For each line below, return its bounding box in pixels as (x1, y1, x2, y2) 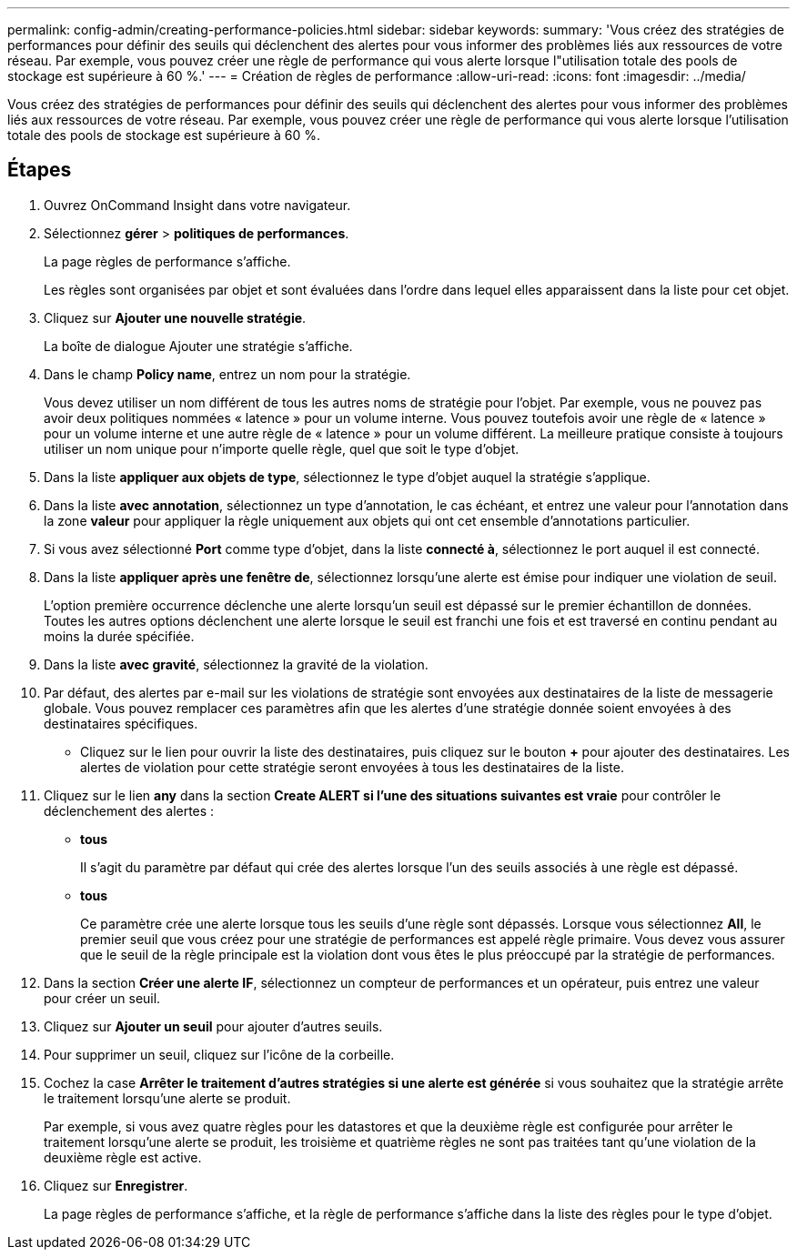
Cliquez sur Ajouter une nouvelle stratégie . (44, 309, 307, 326)
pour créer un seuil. (44, 990, 161, 1006)
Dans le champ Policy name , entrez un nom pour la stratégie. (44, 366, 411, 382)
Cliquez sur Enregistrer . (44, 1177, 188, 1193)
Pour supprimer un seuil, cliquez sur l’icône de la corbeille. (44, 1046, 395, 1062)
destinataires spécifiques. (44, 715, 198, 731)
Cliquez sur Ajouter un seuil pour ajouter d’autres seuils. (44, 1018, 383, 1034)
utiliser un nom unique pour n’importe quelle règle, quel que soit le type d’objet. (44, 440, 520, 457)
